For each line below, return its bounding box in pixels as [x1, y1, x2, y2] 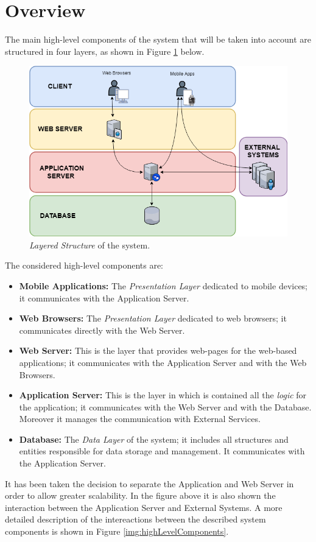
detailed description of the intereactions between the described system [5, 513, 266, 526]
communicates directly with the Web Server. [19, 323, 185, 336]
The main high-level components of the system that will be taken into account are [5, 33, 312, 46]
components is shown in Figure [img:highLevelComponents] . [5, 525, 229, 538]
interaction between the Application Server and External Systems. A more [5, 501, 283, 513]
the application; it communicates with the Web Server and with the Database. [19, 400, 312, 413]
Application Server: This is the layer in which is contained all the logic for [19, 389, 307, 401]
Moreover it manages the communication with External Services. [19, 412, 261, 425]
